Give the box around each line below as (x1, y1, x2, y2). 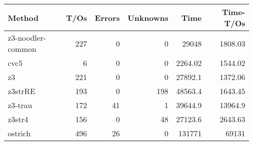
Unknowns (127, 12, 168, 23)
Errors (94, 12, 120, 23)
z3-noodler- (8, 32, 46, 43)
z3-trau (8, 99, 32, 111)
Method (8, 12, 39, 23)
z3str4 (8, 113, 28, 125)
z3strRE (8, 85, 36, 97)
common (8, 43, 36, 54)
